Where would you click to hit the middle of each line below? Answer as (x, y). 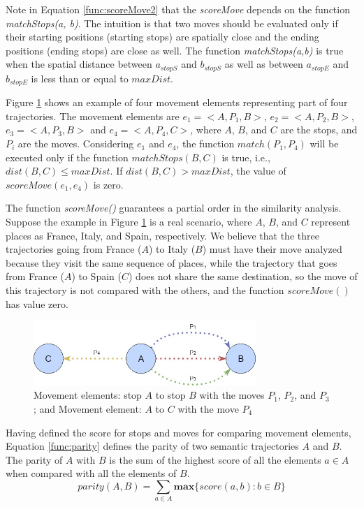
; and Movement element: (88, 408)
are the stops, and (319, 130)
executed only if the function (67, 157)
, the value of (258, 171)
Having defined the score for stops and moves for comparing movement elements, (179, 432)
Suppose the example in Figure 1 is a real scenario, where (129, 222)
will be (324, 144)
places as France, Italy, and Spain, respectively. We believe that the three (162, 235)
